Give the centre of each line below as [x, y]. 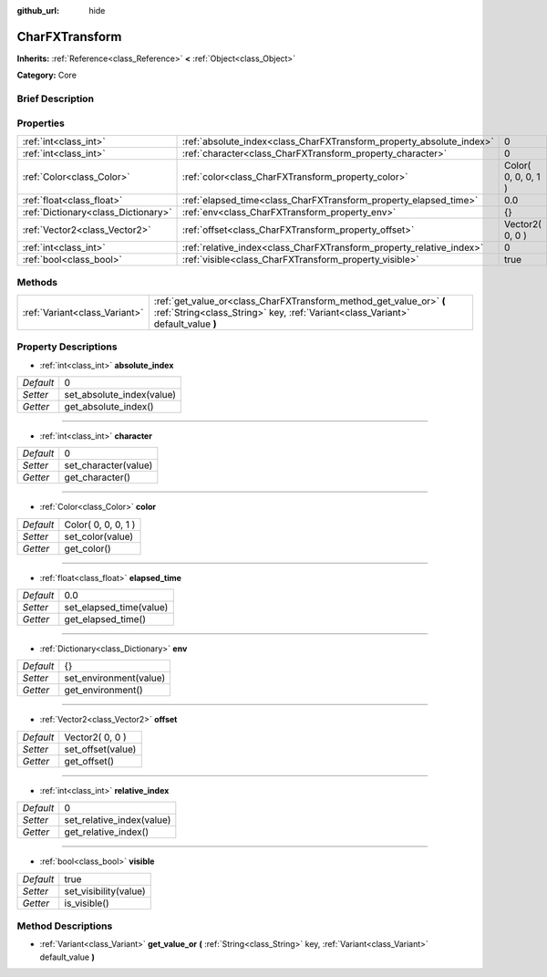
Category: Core [47, 75]
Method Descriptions [65, 926]
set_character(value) [108, 465]
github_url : [38, 10]
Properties [41, 123]
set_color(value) [99, 536]
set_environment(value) [115, 678]
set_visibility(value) [105, 891]
